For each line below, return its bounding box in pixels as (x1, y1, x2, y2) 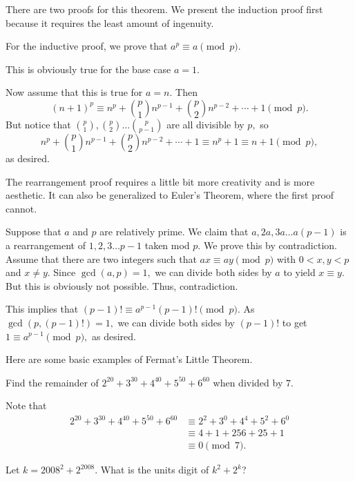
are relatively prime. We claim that (99, 224, 249, 239)
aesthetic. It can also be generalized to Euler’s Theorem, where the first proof (6, 188, 334, 202)
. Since (47, 265, 76, 279)
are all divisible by (166, 117, 244, 131)
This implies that (6, 302, 79, 316)
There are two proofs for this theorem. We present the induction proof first (6, 2, 323, 16)
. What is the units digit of (95, 462, 209, 477)
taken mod (144, 237, 190, 252)
